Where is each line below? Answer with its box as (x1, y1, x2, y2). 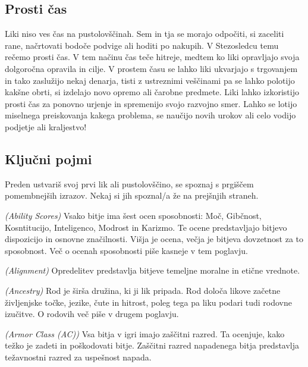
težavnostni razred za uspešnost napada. (5, 350, 152, 363)
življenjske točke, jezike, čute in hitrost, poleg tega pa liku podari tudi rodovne (5, 296, 292, 308)
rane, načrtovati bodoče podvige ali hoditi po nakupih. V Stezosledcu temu (5, 39, 279, 51)
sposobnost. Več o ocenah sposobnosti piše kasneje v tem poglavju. (5, 244, 248, 256)
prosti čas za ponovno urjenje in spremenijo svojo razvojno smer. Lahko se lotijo (5, 97, 297, 109)
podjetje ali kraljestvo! (5, 120, 87, 133)
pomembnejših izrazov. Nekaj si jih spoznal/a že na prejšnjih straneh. (5, 189, 259, 202)
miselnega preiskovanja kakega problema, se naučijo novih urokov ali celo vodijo (5, 109, 296, 121)
